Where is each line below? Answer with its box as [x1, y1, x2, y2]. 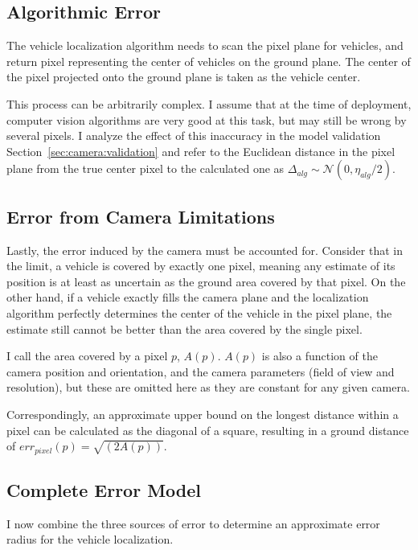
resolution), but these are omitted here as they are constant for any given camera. [6, 379, 410, 396]
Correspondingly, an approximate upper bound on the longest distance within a [6, 405, 399, 422]
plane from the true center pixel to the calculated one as [6, 160, 285, 177]
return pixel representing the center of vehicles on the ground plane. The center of [6, 52, 411, 69]
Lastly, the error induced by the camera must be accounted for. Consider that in [6, 241, 403, 258]
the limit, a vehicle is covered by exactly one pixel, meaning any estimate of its [6, 257, 395, 274]
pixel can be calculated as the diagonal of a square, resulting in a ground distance [6, 421, 409, 438]
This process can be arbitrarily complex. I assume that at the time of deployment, [6, 95, 412, 112]
